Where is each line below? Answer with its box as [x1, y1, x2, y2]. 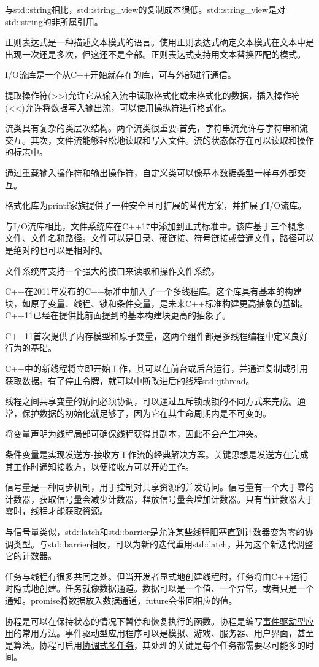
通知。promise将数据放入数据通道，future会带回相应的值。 [5, 593, 237, 606]
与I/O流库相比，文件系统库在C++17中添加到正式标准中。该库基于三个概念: [5, 219, 307, 232]
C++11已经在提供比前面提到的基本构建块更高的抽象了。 [5, 309, 231, 322]
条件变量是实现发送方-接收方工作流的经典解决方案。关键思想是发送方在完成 [5, 448, 309, 461]
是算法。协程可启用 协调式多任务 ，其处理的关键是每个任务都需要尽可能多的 [5, 638, 306, 651]
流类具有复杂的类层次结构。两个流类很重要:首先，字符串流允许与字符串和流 [5, 121, 308, 134]
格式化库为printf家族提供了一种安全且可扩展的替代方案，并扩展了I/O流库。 [5, 199, 307, 212]
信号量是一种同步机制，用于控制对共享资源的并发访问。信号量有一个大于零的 [5, 480, 314, 493]
